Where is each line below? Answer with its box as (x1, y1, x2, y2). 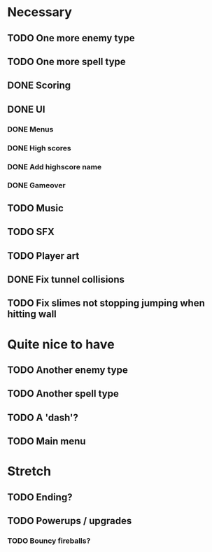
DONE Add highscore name (7, 162, 102, 171)
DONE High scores (7, 143, 71, 153)
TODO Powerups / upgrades (7, 515, 132, 527)
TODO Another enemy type (7, 364, 128, 376)
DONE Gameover (7, 181, 66, 190)
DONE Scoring (7, 80, 71, 92)
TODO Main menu (7, 435, 86, 448)
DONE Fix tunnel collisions (7, 274, 125, 285)
